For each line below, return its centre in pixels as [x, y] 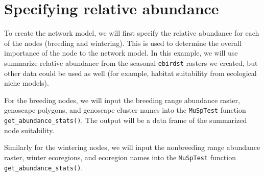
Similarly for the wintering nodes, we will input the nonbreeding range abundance [132, 147]
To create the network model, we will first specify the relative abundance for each [132, 33]
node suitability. [29, 130]
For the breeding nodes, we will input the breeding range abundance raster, [122, 100]
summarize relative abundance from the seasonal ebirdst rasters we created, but [131, 62]
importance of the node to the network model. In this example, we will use [121, 53]
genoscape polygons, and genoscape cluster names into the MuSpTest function [125, 110]
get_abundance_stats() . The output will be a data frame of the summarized [126, 120]
